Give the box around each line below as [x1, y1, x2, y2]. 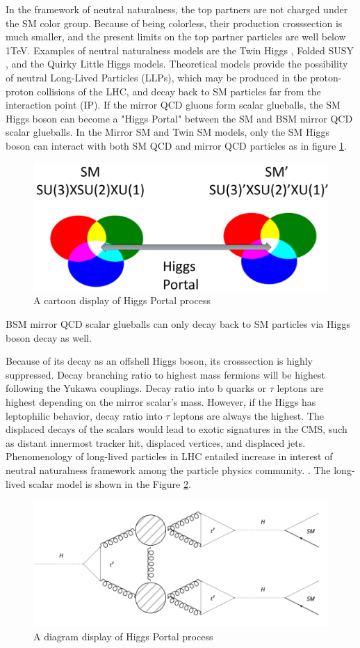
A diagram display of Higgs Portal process [33, 629, 213, 643]
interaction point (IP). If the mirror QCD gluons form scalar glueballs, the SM [6, 97, 341, 112]
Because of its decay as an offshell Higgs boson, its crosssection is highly [6, 354, 313, 368]
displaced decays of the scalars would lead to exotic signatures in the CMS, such [6, 422, 347, 436]
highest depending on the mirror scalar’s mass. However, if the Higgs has [6, 394, 316, 409]
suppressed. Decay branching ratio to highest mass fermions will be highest [6, 367, 325, 381]
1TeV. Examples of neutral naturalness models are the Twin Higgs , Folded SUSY [6, 42, 354, 57]
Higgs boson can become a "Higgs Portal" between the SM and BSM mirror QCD [6, 111, 353, 125]
